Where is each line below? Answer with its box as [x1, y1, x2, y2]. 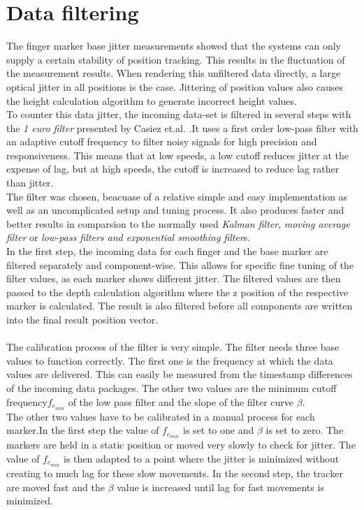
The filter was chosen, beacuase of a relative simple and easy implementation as [6, 189, 348, 203]
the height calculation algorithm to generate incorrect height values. [6, 93, 297, 108]
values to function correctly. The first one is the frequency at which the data [6, 353, 333, 367]
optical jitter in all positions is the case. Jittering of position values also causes [6, 79, 344, 94]
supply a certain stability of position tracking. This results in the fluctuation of [6, 52, 345, 66]
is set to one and [182, 423, 254, 437]
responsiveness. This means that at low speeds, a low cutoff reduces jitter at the [6, 147, 349, 162]
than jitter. [6, 175, 54, 190]
